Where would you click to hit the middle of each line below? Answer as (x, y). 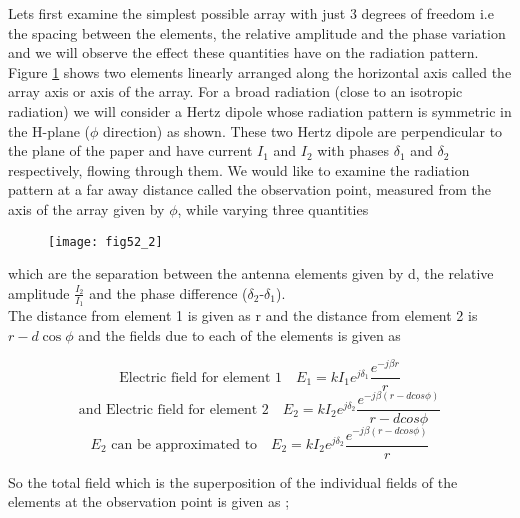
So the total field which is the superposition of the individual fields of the (233, 481)
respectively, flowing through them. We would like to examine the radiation (239, 169)
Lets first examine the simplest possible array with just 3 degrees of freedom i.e (251, 13)
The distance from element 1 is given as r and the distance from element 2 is (243, 315)
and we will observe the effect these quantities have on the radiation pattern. (243, 52)
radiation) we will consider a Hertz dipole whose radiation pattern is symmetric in (260, 110)
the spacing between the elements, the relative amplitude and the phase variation (257, 32)
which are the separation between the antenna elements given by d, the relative (251, 273)
